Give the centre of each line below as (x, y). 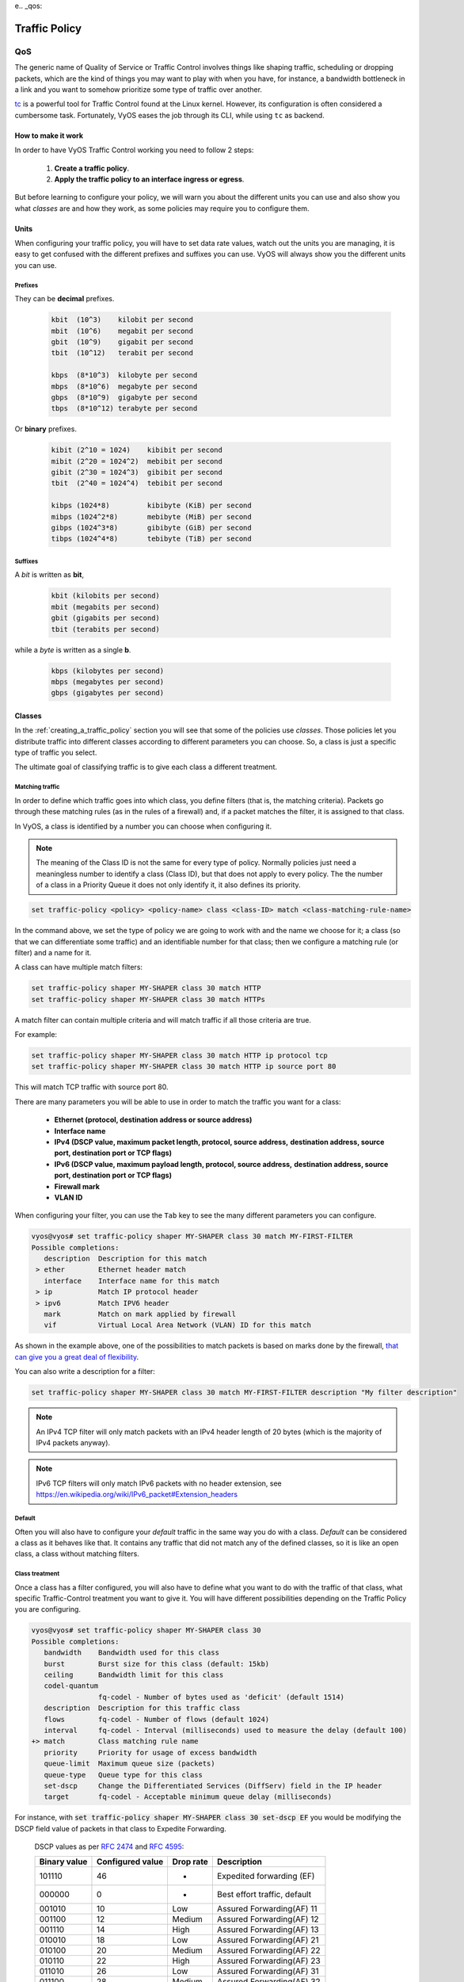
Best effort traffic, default (264, 1895)
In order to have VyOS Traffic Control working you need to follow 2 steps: (134, 150)
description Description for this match (126, 1259)
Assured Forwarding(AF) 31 (268, 1972)
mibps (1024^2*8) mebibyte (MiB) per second (152, 517)
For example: (36, 1035)
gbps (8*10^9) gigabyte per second (124, 397)
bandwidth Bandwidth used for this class (131, 1653)
